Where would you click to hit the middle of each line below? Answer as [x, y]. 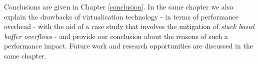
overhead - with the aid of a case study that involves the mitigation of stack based [129, 26]
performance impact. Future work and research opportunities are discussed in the [128, 46]
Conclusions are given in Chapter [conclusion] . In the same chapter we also [119, 6]
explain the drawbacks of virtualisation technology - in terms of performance [121, 16]
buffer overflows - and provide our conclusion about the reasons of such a [116, 36]
